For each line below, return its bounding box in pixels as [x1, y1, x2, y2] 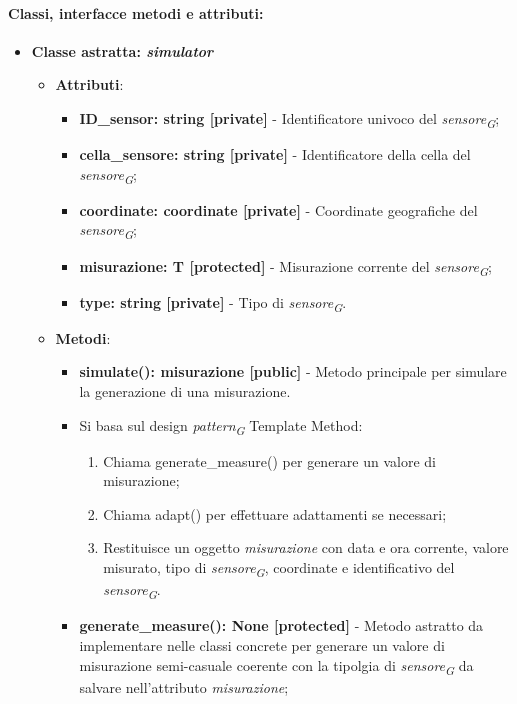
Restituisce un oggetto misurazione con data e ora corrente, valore [103, 537, 509, 558]
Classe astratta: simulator [31, 40, 214, 61]
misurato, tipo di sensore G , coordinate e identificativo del [103, 557, 455, 580]
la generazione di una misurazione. [79, 380, 291, 401]
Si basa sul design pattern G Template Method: [79, 414, 363, 438]
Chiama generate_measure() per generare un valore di [103, 450, 436, 471]
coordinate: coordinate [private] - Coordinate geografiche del [79, 199, 478, 220]
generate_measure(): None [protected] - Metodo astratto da [79, 615, 484, 636]
